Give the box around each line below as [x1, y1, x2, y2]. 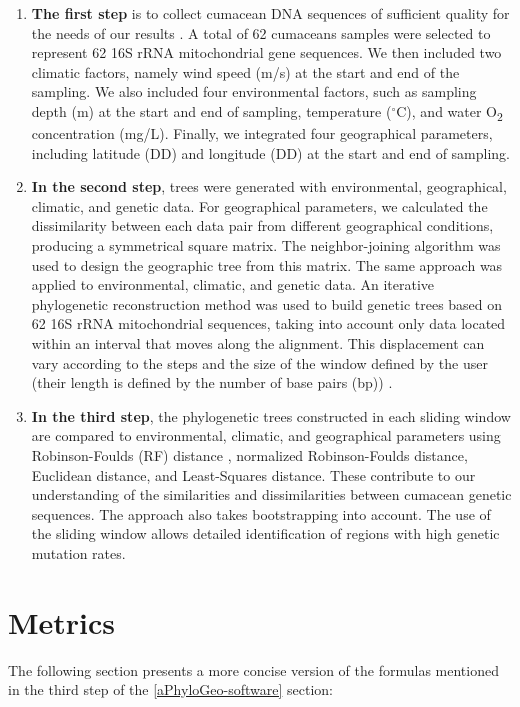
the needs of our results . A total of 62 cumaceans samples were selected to [31, 22, 491, 43]
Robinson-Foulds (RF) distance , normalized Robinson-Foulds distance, [31, 445, 468, 465]
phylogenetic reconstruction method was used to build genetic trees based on [31, 293, 503, 314]
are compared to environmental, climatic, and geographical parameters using [31, 425, 501, 446]
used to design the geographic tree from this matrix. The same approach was [31, 254, 503, 275]
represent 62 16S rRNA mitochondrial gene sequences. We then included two [31, 42, 502, 63]
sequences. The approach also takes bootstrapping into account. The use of [31, 503, 491, 524]
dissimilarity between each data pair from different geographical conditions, [31, 215, 494, 236]
